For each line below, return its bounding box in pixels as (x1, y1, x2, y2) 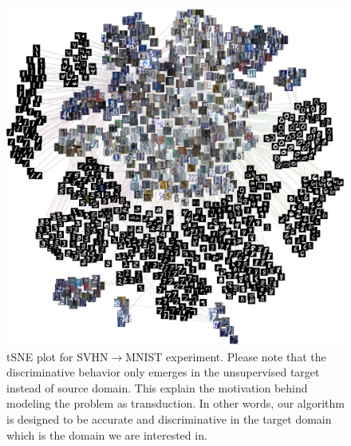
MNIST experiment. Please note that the (125, 348, 326, 364)
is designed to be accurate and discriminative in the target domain (6, 410, 332, 427)
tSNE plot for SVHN (6, 348, 108, 364)
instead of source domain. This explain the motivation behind (6, 379, 308, 396)
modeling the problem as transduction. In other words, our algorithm (6, 395, 345, 412)
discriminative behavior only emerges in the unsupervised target (6, 364, 320, 380)
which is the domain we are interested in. (6, 426, 207, 443)
